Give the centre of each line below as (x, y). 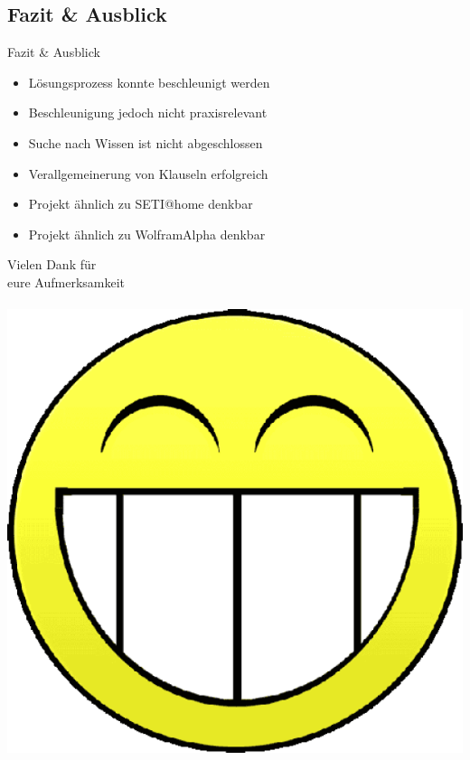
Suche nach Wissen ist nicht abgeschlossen (146, 142)
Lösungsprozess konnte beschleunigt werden (149, 82)
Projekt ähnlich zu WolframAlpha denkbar (147, 234)
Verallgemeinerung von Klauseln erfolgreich (148, 173)
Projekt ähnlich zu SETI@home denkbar (141, 204)
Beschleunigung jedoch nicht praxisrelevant (148, 113)
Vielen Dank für (52, 264)
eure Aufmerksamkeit (66, 281)
